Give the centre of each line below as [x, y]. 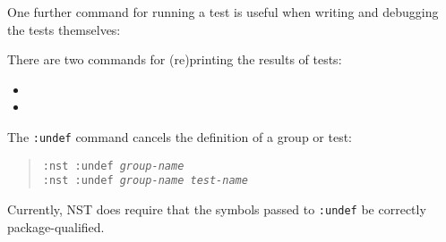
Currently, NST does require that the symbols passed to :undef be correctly [217, 209]
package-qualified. [56, 226]
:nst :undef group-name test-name [145, 181]
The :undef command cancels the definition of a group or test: [180, 136]
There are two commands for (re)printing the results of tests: [175, 59]
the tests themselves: [64, 29]
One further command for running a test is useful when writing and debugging [223, 12]
